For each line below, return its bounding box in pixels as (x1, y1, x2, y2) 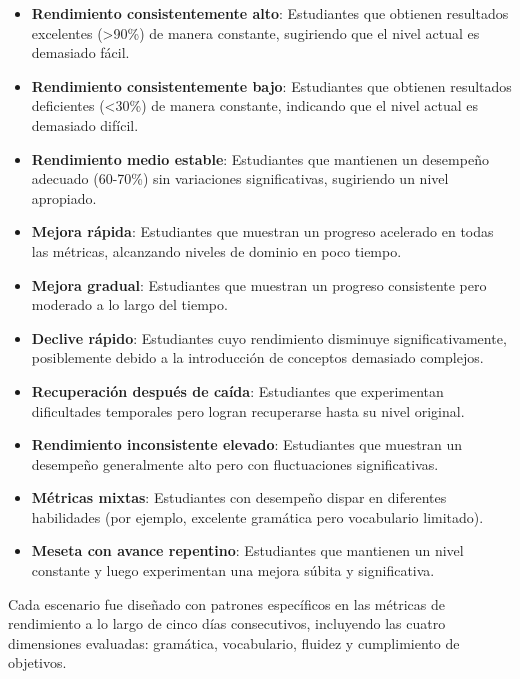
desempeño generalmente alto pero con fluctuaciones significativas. (31, 453, 439, 474)
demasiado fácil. (31, 42, 130, 63)
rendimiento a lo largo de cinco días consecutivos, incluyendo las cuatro (8, 613, 446, 634)
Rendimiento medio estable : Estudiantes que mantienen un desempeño (31, 148, 489, 169)
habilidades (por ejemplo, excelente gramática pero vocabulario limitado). (31, 506, 484, 527)
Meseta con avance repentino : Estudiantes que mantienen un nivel (31, 540, 464, 561)
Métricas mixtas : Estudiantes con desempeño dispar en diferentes (31, 487, 447, 508)
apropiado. (31, 187, 97, 208)
